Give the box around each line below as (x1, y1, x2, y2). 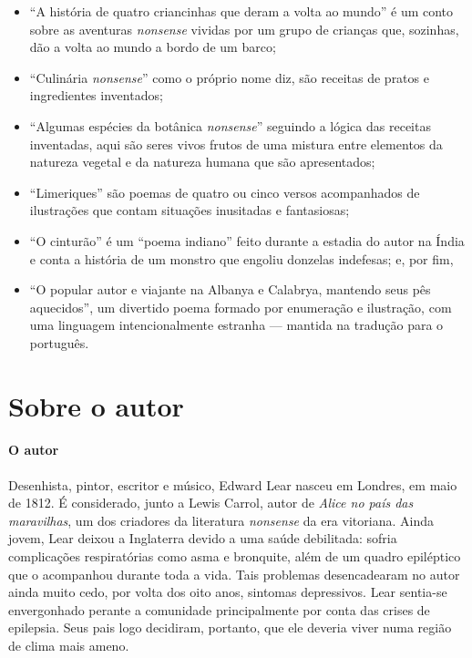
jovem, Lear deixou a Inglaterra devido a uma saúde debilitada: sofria (8, 529, 397, 548)
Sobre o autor (8, 386, 184, 424)
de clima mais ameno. (8, 636, 129, 655)
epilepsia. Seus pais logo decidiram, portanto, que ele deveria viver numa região (8, 618, 452, 637)
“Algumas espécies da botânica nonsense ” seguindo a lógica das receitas (29, 116, 431, 135)
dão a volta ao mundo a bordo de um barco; (29, 37, 276, 57)
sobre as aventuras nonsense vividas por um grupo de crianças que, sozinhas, (29, 19, 459, 38)
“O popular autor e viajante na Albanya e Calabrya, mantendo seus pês (29, 280, 431, 299)
